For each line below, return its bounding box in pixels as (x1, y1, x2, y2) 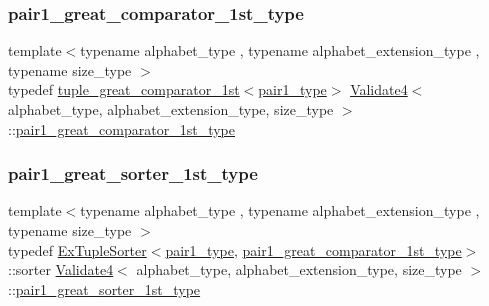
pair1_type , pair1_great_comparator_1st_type (165, 239, 462, 260)
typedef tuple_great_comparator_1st (8, 79, 240, 100)
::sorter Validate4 (8, 259, 114, 280)
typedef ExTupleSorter (8, 239, 147, 260)
